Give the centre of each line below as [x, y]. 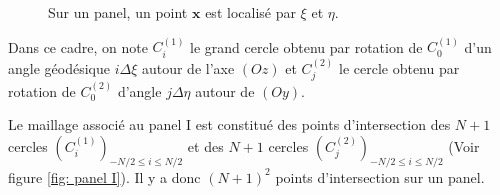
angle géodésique [59, 67]
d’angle [139, 90]
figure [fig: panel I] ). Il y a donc [104, 176]
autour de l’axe [188, 67]
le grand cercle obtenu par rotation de [306, 46]
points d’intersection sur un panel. [380, 176]
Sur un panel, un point [118, 12]
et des [205, 146]
